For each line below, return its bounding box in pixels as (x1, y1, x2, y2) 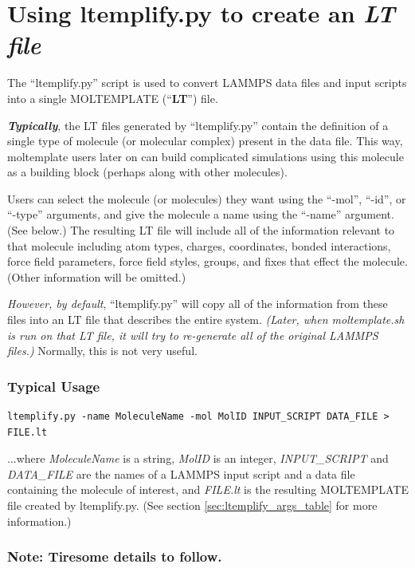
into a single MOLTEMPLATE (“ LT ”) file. (7, 89, 218, 106)
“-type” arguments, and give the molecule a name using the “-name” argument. (7, 206, 394, 223)
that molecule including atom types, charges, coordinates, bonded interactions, (7, 237, 391, 254)
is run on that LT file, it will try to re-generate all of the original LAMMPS (7, 326, 378, 343)
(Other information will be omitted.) (7, 268, 186, 285)
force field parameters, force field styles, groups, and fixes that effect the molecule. (7, 253, 408, 270)
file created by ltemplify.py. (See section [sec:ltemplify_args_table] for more (7, 497, 378, 513)
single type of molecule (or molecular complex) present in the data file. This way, (7, 132, 403, 149)
